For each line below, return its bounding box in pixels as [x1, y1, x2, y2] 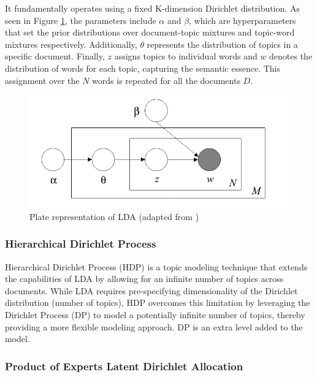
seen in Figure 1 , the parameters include [5, 13, 156, 26]
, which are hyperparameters [189, 13, 296, 26]
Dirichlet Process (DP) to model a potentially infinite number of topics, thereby [5, 308, 305, 321]
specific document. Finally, [5, 50, 105, 63]
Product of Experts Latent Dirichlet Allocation [5, 358, 243, 373]
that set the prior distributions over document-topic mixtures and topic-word [5, 26, 295, 39]
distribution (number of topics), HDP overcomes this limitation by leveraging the [5, 296, 310, 309]
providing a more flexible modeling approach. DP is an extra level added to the [5, 320, 303, 333]
